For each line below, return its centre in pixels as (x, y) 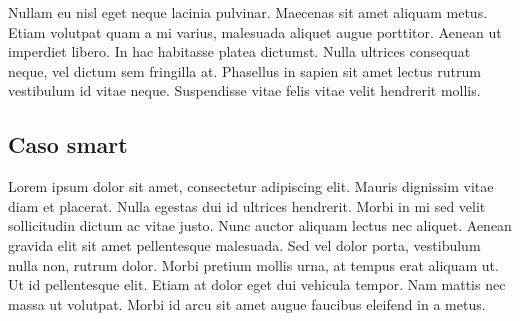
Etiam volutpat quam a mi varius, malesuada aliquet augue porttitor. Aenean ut (255, 31)
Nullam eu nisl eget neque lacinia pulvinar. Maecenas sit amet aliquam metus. (248, 12)
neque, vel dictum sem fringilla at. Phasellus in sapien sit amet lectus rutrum (244, 70)
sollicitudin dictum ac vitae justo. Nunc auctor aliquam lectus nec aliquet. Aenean (260, 225)
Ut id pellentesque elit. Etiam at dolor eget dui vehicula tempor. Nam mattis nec (257, 284)
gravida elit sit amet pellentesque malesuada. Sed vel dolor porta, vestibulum (244, 244)
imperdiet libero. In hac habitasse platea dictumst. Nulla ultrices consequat (239, 51)
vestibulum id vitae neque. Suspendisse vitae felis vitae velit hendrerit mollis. (244, 90)
